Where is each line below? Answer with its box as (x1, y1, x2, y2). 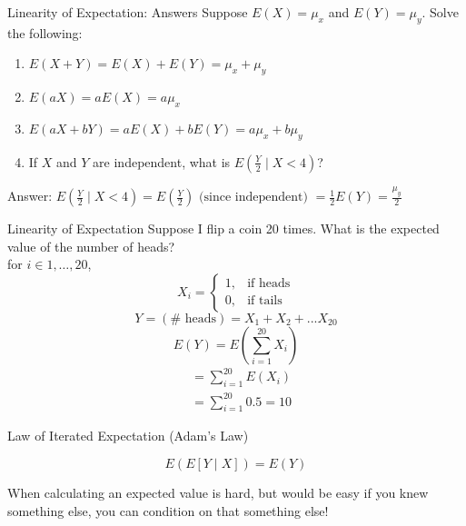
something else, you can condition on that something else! (7, 501, 329, 520)
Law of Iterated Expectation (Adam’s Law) (7, 426, 249, 445)
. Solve (421, 3, 459, 21)
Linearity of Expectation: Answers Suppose (7, 3, 248, 21)
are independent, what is (93, 152, 231, 171)
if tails (247, 294, 283, 308)
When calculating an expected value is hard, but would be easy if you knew (7, 483, 429, 502)
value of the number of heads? (7, 236, 175, 255)
